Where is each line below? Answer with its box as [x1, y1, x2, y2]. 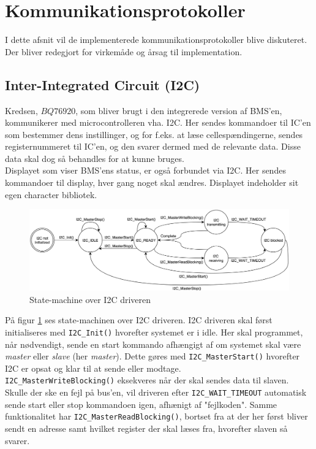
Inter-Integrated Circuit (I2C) [5, 75, 200, 94]
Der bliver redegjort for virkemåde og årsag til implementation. [5, 45, 243, 58]
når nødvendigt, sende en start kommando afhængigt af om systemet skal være [5, 337, 301, 350]
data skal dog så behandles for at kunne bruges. [5, 152, 184, 164]
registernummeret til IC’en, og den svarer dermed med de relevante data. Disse [5, 140, 301, 153]
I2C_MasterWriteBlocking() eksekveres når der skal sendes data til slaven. [5, 374, 289, 386]
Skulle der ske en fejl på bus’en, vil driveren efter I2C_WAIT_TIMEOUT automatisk [5, 386, 307, 399]
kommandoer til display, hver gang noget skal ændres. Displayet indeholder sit [5, 176, 299, 189]
